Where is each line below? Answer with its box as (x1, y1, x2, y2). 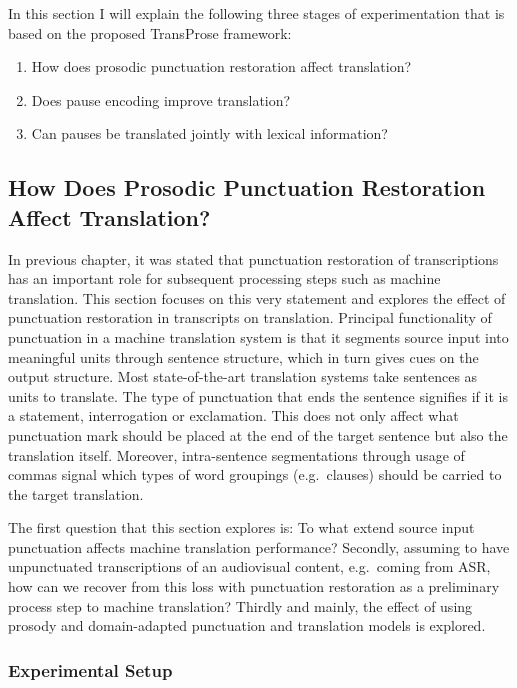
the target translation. (8, 483, 144, 504)
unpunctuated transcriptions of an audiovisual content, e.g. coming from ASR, (8, 556, 491, 577)
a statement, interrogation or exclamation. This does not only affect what (8, 405, 459, 426)
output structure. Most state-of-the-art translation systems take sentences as (8, 366, 478, 387)
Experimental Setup (8, 657, 173, 682)
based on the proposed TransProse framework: (8, 22, 292, 43)
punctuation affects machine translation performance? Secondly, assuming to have (8, 536, 510, 557)
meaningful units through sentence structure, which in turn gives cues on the (8, 346, 479, 367)
